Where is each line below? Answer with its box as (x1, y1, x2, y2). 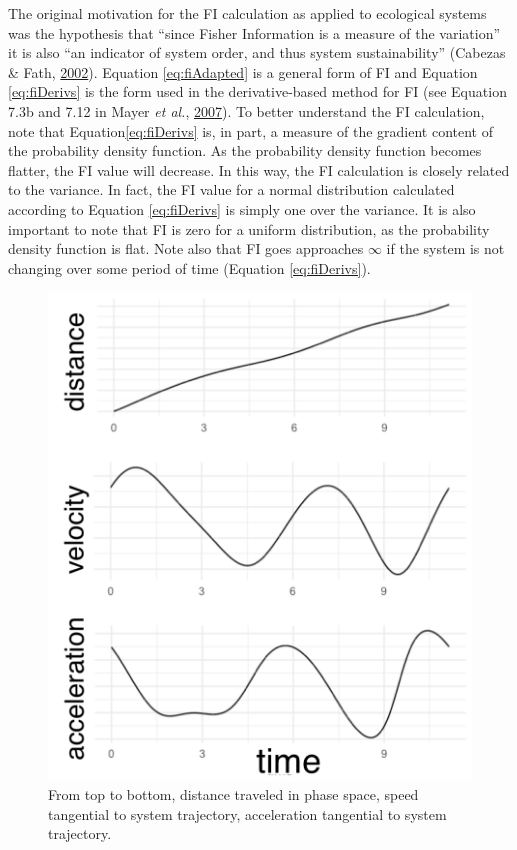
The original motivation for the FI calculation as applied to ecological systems (8, 3, 487, 23)
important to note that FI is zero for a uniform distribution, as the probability (8, 218, 490, 239)
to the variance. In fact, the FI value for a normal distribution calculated (8, 179, 455, 200)
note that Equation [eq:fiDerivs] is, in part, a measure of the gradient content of (8, 120, 493, 141)
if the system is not (386, 238, 505, 259)
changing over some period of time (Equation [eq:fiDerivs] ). (8, 257, 371, 278)
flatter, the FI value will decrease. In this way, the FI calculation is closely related (8, 159, 510, 180)
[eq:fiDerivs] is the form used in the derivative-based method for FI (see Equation (8, 81, 507, 102)
